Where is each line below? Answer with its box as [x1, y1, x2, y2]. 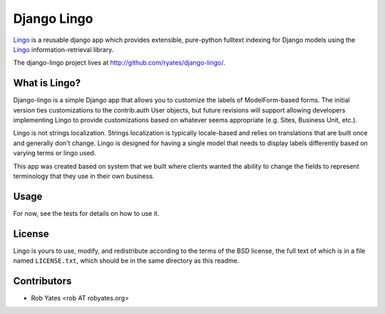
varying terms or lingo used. [13, 149, 96, 157]
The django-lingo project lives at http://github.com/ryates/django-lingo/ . [13, 58, 226, 67]
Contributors [13, 275, 72, 287]
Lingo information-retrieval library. [13, 45, 114, 53]
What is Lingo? [13, 77, 81, 89]
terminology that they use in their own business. [13, 172, 155, 180]
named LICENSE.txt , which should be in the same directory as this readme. [13, 256, 240, 265]
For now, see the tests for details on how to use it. [13, 209, 160, 217]
